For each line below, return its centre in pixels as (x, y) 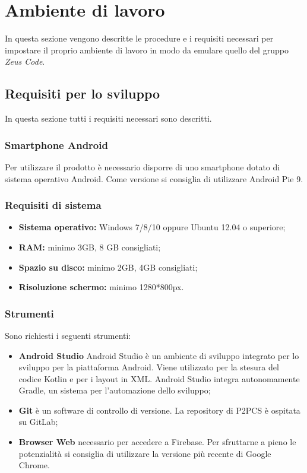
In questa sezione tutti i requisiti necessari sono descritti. (108, 118)
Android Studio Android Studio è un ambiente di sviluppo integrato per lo (159, 355)
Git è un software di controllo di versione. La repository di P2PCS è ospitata (159, 410)
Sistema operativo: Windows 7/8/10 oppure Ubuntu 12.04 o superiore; (152, 227)
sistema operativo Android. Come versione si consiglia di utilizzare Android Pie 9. (154, 178)
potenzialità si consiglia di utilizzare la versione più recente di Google (145, 453)
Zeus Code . (25, 61)
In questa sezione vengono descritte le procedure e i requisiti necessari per (139, 38)
